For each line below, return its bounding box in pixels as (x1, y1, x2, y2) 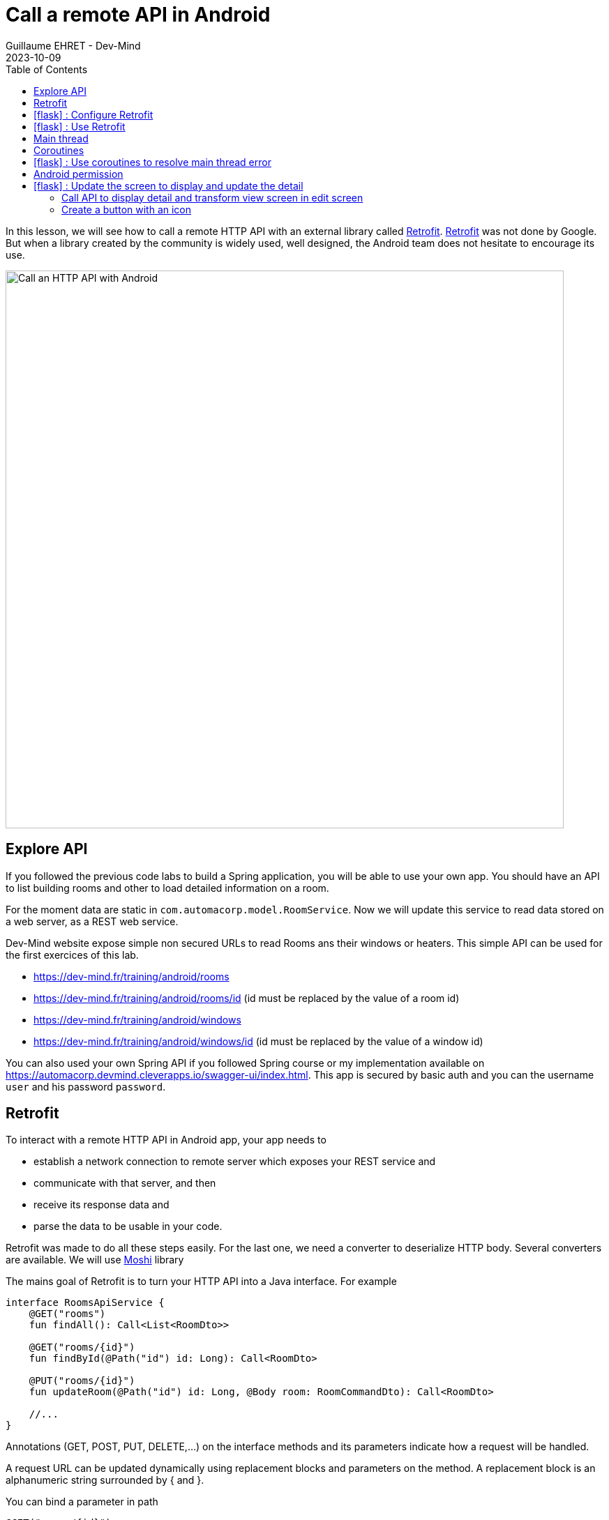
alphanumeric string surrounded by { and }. (6, 1474, 204, 1487)
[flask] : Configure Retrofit (33, 108, 153, 121)
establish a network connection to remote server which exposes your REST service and (33, 1155, 436, 1168)
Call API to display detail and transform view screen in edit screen (61, 191, 363, 204)
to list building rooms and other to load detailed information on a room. (6, 881, 329, 894)
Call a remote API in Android (6, 3, 271, 26)
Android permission (33, 167, 123, 180)
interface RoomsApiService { (6, 1297, 165, 1309)
